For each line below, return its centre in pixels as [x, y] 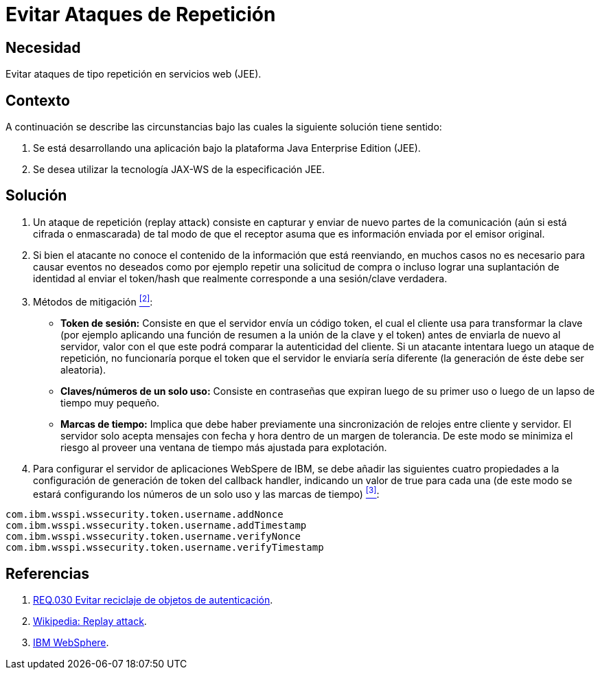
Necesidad [43, 47]
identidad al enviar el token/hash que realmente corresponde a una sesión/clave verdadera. [240, 278]
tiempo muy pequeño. [110, 402]
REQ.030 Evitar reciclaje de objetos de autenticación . [153, 600]
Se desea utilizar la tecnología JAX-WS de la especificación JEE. [179, 170]
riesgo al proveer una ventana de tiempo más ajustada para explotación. [224, 447]
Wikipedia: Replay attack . [90, 621]
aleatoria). [83, 369]
